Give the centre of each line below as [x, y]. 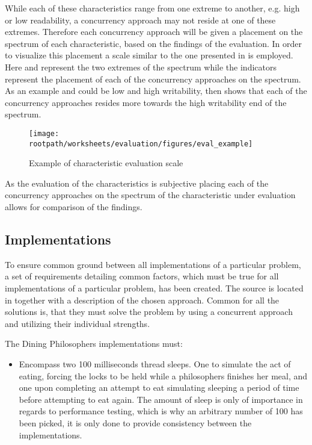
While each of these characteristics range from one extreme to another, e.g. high [152, 8]
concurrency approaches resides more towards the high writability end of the [146, 102]
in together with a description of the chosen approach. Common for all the [142, 300]
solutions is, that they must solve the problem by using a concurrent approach [149, 312]
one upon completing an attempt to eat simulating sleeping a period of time [159, 387]
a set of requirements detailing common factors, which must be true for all [142, 276]
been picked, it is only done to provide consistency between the [135, 422]
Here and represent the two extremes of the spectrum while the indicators [141, 67]
